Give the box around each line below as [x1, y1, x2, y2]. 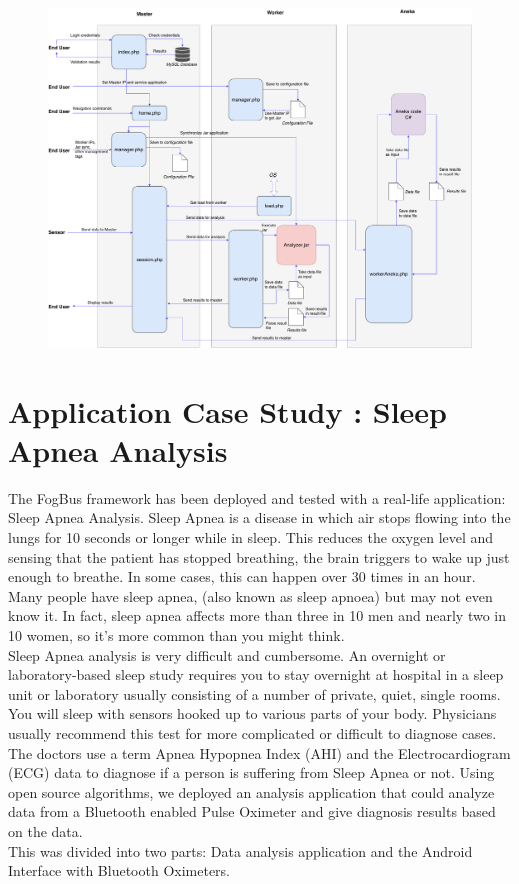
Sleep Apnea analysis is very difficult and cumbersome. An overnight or [8, 644, 446, 665]
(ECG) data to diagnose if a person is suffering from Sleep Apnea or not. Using [8, 762, 495, 783]
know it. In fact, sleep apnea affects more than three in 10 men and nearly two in [8, 605, 507, 626]
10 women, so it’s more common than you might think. [8, 625, 345, 645]
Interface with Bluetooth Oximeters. [8, 860, 231, 881]
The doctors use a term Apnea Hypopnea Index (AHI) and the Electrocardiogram [8, 742, 511, 763]
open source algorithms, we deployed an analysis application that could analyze [8, 781, 495, 802]
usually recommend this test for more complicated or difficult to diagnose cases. [8, 722, 497, 743]
